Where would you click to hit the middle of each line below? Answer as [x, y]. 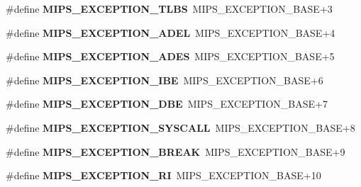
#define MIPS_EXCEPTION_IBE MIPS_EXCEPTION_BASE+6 [165, 80]
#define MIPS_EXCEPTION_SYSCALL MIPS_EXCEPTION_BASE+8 [180, 127]
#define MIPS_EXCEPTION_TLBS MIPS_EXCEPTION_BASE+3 [169, 8]
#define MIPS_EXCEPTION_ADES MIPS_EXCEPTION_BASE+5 [170, 56]
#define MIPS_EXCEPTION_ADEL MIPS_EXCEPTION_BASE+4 [171, 32]
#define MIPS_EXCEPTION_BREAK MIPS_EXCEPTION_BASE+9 [176, 151]
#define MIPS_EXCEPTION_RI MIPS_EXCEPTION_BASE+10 [163, 175]
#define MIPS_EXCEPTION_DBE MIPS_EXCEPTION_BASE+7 [167, 104]
